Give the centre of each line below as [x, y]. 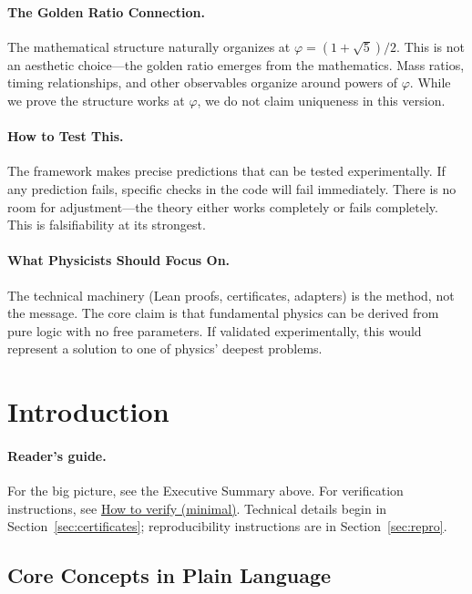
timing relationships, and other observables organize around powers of [203, 82]
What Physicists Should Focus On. [119, 260]
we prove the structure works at [96, 100]
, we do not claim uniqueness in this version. [321, 100]
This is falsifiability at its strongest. [107, 225]
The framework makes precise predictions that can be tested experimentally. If [226, 171]
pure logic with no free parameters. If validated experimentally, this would [215, 330]
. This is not [431, 46]
